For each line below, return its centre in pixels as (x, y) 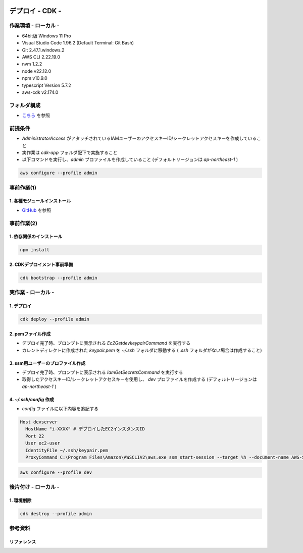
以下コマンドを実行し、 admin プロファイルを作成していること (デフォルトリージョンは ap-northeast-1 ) (130, 159)
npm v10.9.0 (35, 78)
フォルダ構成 (25, 105)
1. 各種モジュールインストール (40, 201)
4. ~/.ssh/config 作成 (32, 399)
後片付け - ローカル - (34, 487)
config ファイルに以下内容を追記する (60, 409)
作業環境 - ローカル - (34, 26)
